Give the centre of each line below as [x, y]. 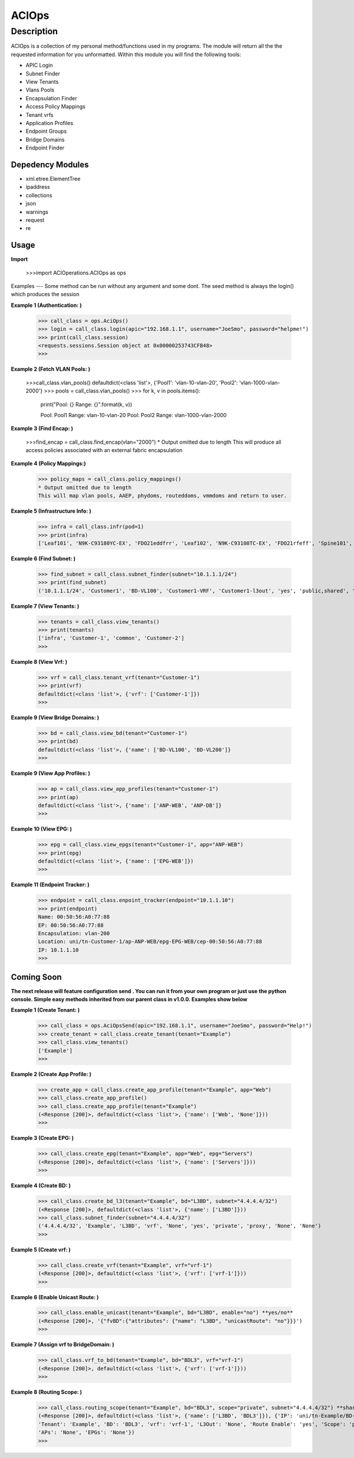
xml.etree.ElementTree [53, 178]
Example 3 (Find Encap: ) [42, 428]
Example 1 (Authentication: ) [46, 305]
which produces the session [45, 294]
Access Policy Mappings [55, 107]
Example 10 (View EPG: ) [41, 829]
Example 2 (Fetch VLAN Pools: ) [51, 369]
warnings [37, 212]
